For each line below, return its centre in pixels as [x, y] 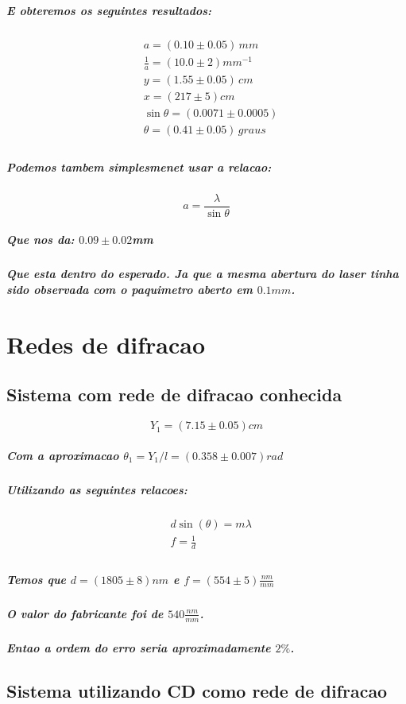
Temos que [37, 579]
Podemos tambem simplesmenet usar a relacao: [139, 166]
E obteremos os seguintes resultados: [109, 10]
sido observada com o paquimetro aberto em [130, 289]
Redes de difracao [106, 344]
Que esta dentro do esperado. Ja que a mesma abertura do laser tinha [203, 274]
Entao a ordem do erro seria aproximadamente [139, 648]
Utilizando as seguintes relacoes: [97, 489]
